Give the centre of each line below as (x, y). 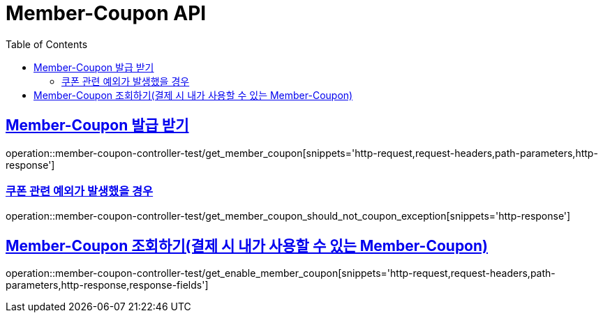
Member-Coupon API (106, 13)
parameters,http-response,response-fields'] (107, 285)
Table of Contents (47, 44)
